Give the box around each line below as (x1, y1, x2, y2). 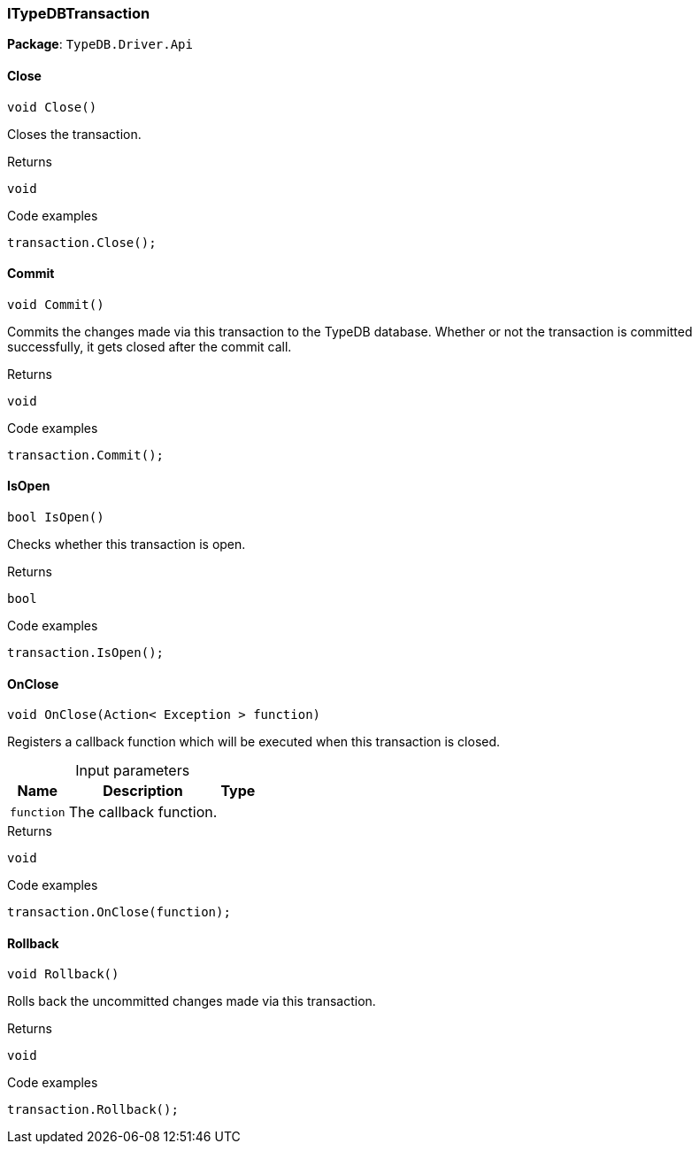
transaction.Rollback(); (7, 1102, 179, 1117)
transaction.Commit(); (7, 447, 165, 462)
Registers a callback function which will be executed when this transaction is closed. (7, 734, 501, 750)
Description (103, 782, 183, 800)
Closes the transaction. (7, 126, 142, 142)
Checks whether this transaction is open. (7, 537, 246, 552)
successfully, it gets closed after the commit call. (7, 338, 292, 354)
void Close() (7, 99, 97, 114)
